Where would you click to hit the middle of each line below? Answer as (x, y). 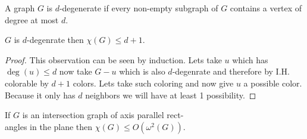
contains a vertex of (266, 8)
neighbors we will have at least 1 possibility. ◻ (171, 95)
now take (76, 71)
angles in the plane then (49, 126)
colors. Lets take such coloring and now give (153, 83)
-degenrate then (55, 40)
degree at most (32, 19)
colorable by (27, 83)
